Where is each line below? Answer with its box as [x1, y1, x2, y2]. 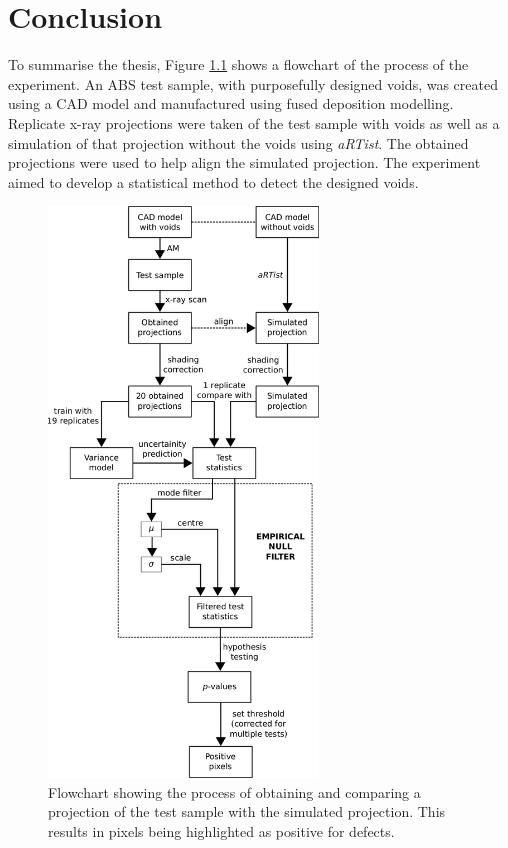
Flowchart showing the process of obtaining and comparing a [48, 781, 421, 802]
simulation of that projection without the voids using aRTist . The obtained [8, 132, 469, 153]
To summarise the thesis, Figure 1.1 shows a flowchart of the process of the [8, 54, 469, 75]
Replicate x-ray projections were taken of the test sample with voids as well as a [8, 112, 500, 133]
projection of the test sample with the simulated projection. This [48, 801, 446, 822]
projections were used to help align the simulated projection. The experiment [8, 152, 481, 173]
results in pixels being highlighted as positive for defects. [48, 820, 395, 841]
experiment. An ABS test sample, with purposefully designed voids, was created [8, 73, 498, 94]
